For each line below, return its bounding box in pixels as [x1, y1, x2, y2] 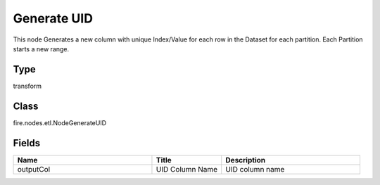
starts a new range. [13, 44, 70, 53]
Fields [13, 137, 41, 149]
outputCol [17, 164, 51, 174]
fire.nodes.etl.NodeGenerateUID [13, 118, 107, 127]
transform [13, 82, 42, 90]
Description [225, 155, 266, 165]
